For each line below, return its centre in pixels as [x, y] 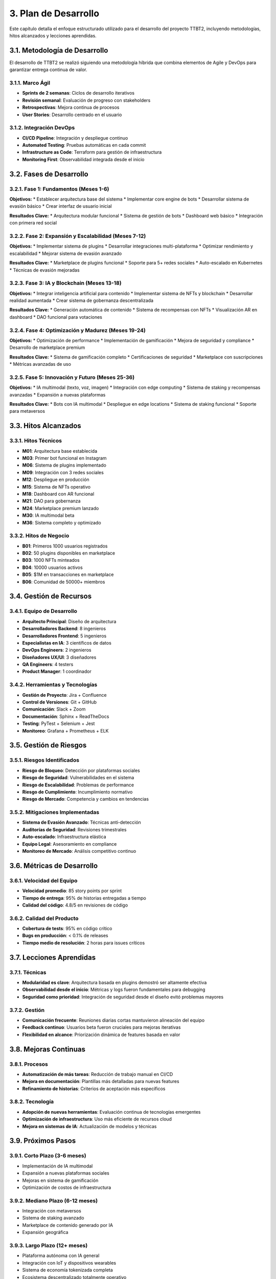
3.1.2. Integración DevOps [42, 128]
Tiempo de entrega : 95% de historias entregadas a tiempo [84, 898]
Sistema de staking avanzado [53, 1218]
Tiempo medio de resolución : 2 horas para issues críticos [84, 943]
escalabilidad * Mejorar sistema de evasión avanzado [66, 253]
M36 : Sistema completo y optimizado [62, 522]
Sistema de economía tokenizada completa [68, 1270]
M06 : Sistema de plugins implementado [64, 465]
